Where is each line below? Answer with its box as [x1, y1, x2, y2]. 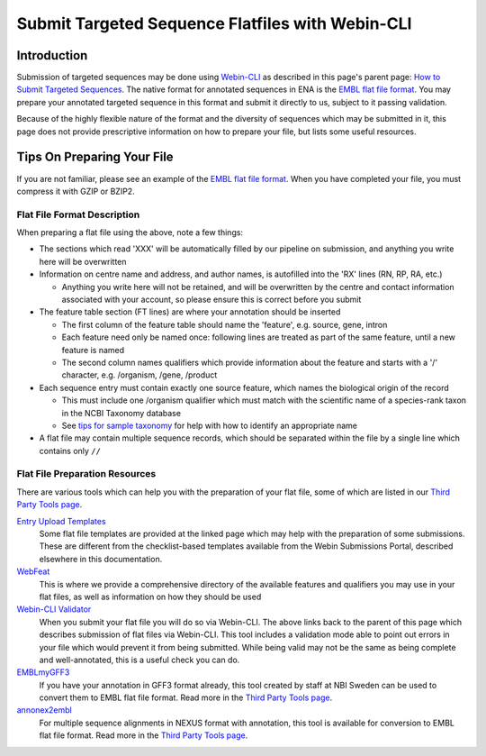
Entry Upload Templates [16, 515, 107, 526]
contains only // [39, 445, 101, 456]
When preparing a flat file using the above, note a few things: [16, 227, 243, 238]
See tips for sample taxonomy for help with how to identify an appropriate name [61, 420, 357, 431]
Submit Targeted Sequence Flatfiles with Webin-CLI [16, 14, 412, 33]
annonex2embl [16, 705, 72, 715]
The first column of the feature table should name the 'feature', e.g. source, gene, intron [61, 319, 388, 330]
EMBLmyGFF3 [16, 667, 70, 678]
